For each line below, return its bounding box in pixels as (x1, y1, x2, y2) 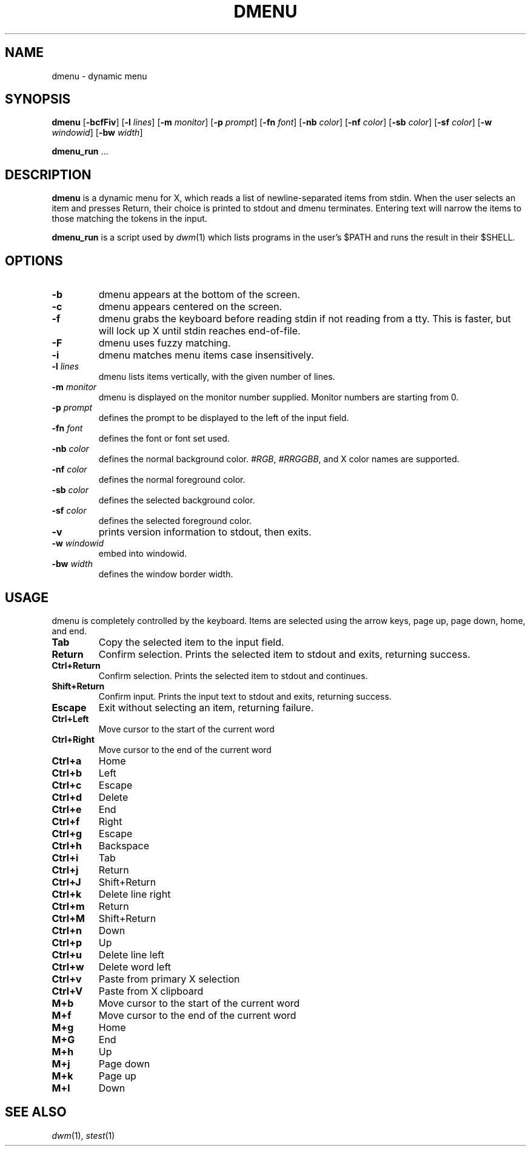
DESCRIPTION (5, 167, 92, 182)
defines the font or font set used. (98, 433, 230, 444)
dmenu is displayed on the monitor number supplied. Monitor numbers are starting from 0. (98, 392, 459, 403)
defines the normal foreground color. (98, 474, 245, 485)
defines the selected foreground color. (98, 516, 252, 526)
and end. (52, 625, 87, 636)
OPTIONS (5, 253, 63, 268)
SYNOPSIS (5, 91, 71, 107)
